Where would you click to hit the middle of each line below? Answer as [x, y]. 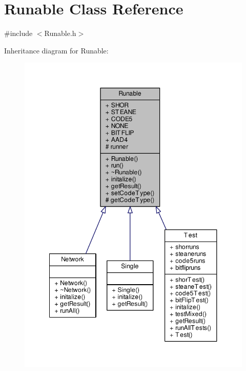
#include [18, 33]
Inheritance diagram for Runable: [56, 50]
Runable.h [60, 33]
